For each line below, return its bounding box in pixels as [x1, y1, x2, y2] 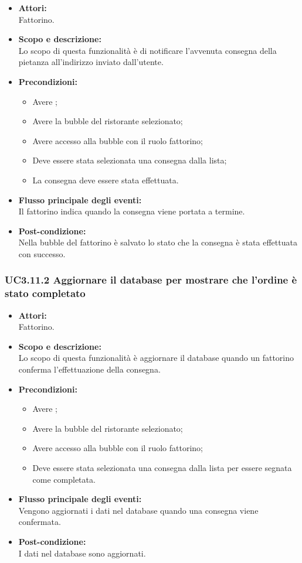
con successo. [18, 247, 66, 260]
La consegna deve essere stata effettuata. [32, 173, 179, 186]
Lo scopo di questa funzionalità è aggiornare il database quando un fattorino [18, 352, 294, 364]
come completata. [32, 473, 96, 485]
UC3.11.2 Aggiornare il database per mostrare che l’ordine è [5, 272, 297, 287]
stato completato [5, 286, 86, 301]
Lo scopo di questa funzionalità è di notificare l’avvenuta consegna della [18, 44, 277, 56]
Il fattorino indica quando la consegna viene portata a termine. [18, 205, 245, 217]
